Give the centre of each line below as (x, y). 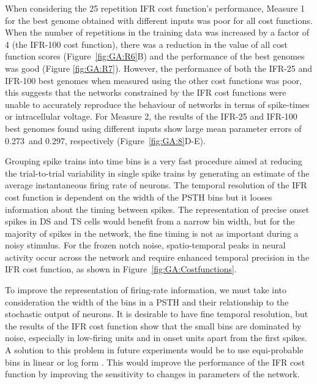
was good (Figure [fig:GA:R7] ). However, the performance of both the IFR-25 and (159, 68)
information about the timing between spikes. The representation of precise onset (157, 209)
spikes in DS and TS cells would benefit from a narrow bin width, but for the (150, 221)
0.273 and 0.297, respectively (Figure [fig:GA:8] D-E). (105, 140)
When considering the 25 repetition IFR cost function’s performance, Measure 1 (155, 8)
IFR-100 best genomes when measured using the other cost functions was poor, (154, 80)
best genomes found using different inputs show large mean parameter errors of (153, 128)
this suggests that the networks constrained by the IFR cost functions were (146, 92)
